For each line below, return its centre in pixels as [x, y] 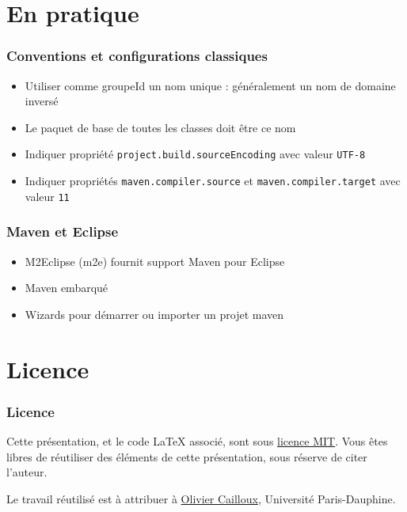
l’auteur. [27, 472]
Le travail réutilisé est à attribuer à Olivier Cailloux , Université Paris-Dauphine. [201, 498]
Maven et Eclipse [63, 231]
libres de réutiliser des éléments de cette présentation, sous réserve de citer [187, 456]
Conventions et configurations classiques [137, 56]
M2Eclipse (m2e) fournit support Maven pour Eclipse [155, 261]
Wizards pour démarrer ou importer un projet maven [154, 314]
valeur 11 [47, 196]
